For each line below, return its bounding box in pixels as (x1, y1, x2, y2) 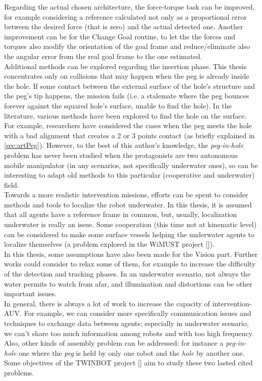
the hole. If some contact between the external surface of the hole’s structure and (4, 80, 255, 91)
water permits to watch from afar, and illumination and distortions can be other (4, 278, 252, 289)
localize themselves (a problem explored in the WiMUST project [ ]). (4, 239, 215, 249)
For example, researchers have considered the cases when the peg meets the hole (4, 120, 252, 131)
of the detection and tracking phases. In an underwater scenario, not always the (4, 268, 251, 279)
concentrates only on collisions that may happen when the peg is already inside (4, 71, 249, 81)
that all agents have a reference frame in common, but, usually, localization (4, 209, 237, 220)
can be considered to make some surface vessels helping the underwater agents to (4, 229, 255, 239)
